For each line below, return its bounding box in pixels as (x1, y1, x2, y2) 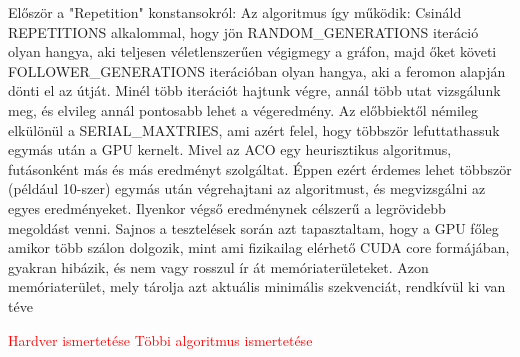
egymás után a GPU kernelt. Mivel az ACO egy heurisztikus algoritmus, (8, 139, 452, 160)
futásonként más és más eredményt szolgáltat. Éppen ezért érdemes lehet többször (8, 158, 512, 179)
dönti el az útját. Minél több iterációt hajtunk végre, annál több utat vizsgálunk (8, 80, 501, 101)
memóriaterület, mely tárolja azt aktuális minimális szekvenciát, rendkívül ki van (8, 276, 506, 297)
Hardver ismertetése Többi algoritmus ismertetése (8, 329, 313, 350)
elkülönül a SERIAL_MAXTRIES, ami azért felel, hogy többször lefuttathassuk (8, 119, 500, 140)
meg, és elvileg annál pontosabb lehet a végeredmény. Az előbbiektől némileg (8, 99, 478, 120)
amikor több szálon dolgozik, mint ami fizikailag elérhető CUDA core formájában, (8, 237, 510, 258)
